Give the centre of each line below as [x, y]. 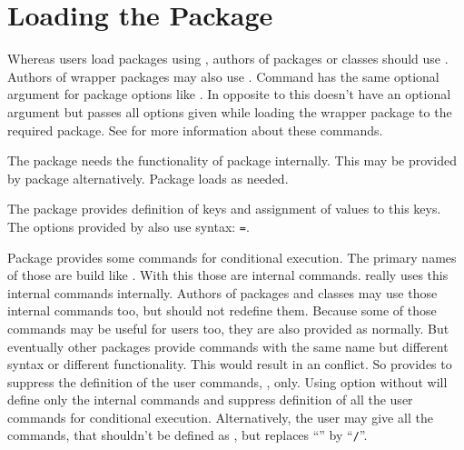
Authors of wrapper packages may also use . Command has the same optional [223, 76]
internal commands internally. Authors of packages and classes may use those [222, 292]
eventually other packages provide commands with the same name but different [228, 346]
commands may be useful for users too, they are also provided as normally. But [228, 328]
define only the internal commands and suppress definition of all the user [210, 400]
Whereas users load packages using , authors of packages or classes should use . [228, 59]
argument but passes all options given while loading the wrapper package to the [230, 111]
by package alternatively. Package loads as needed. [148, 178]
